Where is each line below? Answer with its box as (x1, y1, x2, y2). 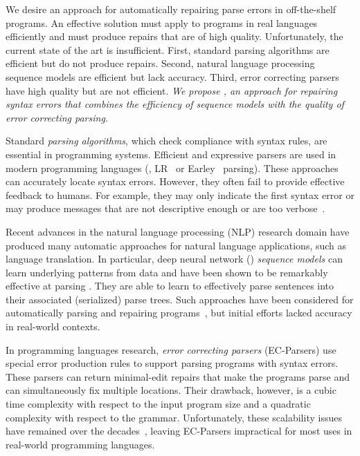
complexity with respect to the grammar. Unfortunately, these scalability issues (6, 410, 342, 424)
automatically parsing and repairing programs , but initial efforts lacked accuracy (6, 305, 352, 320)
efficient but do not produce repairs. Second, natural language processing (6, 56, 315, 70)
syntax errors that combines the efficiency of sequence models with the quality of (6, 97, 344, 111)
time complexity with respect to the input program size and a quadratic (6, 397, 311, 411)
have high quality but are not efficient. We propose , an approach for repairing (6, 83, 338, 97)
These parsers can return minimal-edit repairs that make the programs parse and (6, 369, 350, 383)
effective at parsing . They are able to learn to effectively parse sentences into (6, 278, 334, 293)
